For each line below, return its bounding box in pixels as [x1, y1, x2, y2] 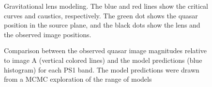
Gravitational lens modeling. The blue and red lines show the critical [4, 1, 209, 11]
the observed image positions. [4, 29, 91, 39]
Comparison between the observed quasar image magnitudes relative [4, 45, 207, 56]
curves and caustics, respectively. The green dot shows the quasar [4, 10, 198, 20]
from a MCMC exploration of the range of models [4, 74, 152, 84]
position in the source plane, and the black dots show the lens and [4, 20, 200, 30]
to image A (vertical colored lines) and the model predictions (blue [4, 55, 202, 65]
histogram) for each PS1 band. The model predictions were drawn [4, 64, 199, 74]
